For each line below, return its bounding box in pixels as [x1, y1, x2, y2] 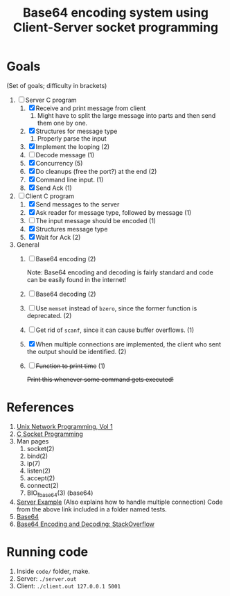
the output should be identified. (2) [26, 347, 127, 356]
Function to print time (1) [35, 362, 105, 370]
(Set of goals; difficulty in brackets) [6, 81, 107, 89]
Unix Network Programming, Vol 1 [16, 422, 113, 430]
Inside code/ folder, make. [16, 567, 91, 575]
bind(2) [26, 452, 48, 460]
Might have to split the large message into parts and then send [37, 111, 216, 119]
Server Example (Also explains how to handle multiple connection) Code [16, 498, 223, 506]
